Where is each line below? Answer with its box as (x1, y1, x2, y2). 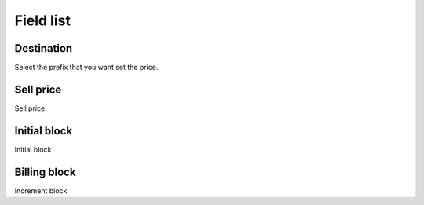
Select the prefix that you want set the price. (14, 63, 159, 72)
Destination (14, 42, 73, 55)
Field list (14, 12, 71, 29)
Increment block (14, 185, 68, 196)
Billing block (14, 165, 76, 178)
